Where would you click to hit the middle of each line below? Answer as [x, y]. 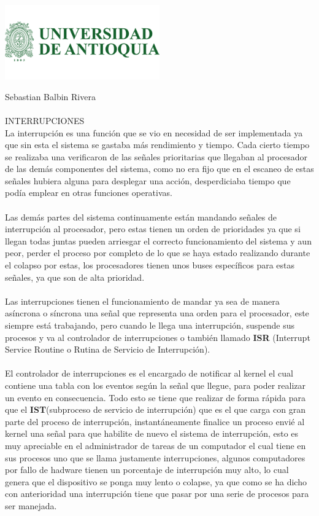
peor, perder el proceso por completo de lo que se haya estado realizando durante [158, 253]
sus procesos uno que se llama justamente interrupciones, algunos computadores [155, 457]
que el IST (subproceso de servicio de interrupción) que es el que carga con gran [155, 409]
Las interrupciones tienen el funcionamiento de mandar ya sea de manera [142, 301]
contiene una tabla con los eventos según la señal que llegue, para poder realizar [156, 385]
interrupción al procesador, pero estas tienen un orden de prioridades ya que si [153, 229]
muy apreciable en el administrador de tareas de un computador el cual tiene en [156, 445]
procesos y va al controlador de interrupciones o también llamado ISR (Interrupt [158, 337]
